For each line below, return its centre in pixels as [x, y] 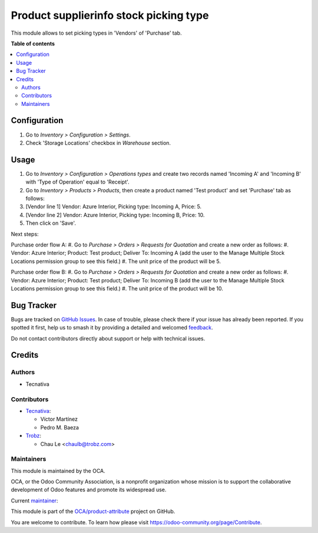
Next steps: [25, 234]
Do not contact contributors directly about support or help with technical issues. [108, 338]
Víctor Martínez [59, 419]
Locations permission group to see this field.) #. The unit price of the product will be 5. [116, 261]
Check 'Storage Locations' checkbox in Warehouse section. [98, 143]
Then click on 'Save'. [51, 223]
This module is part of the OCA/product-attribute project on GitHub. [93, 511]
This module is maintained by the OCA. [58, 471]
